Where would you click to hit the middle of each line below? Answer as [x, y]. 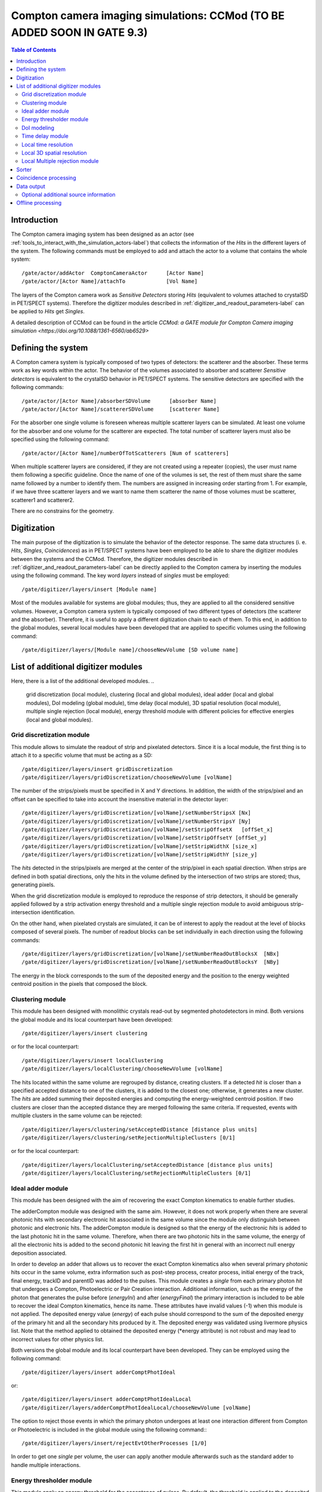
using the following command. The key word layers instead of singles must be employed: [120, 575]
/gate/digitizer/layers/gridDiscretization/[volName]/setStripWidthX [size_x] [140, 846]
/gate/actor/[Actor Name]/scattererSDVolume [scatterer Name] [121, 409]
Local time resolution [47, 144]
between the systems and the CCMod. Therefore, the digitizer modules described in [114, 559]
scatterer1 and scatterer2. [43, 500]
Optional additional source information [69, 195]
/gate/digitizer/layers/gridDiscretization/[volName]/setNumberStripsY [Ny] [137, 821]
